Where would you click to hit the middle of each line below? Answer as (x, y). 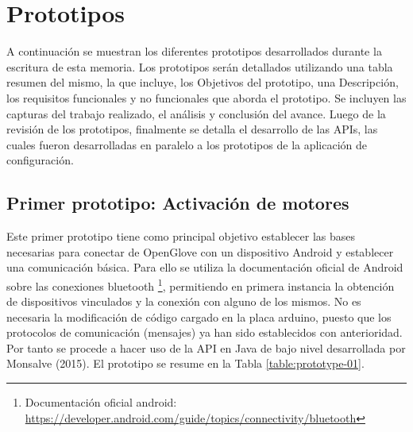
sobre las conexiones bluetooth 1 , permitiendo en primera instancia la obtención (201, 284)
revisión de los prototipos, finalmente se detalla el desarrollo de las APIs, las (192, 129)
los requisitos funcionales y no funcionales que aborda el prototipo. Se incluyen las (206, 97)
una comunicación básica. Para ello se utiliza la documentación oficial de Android (205, 267)
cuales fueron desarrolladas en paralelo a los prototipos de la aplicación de (187, 144)
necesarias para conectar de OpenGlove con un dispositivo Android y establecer (200, 251)
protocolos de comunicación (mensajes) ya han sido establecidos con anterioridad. (205, 332)
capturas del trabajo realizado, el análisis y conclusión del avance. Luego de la (196, 113)
